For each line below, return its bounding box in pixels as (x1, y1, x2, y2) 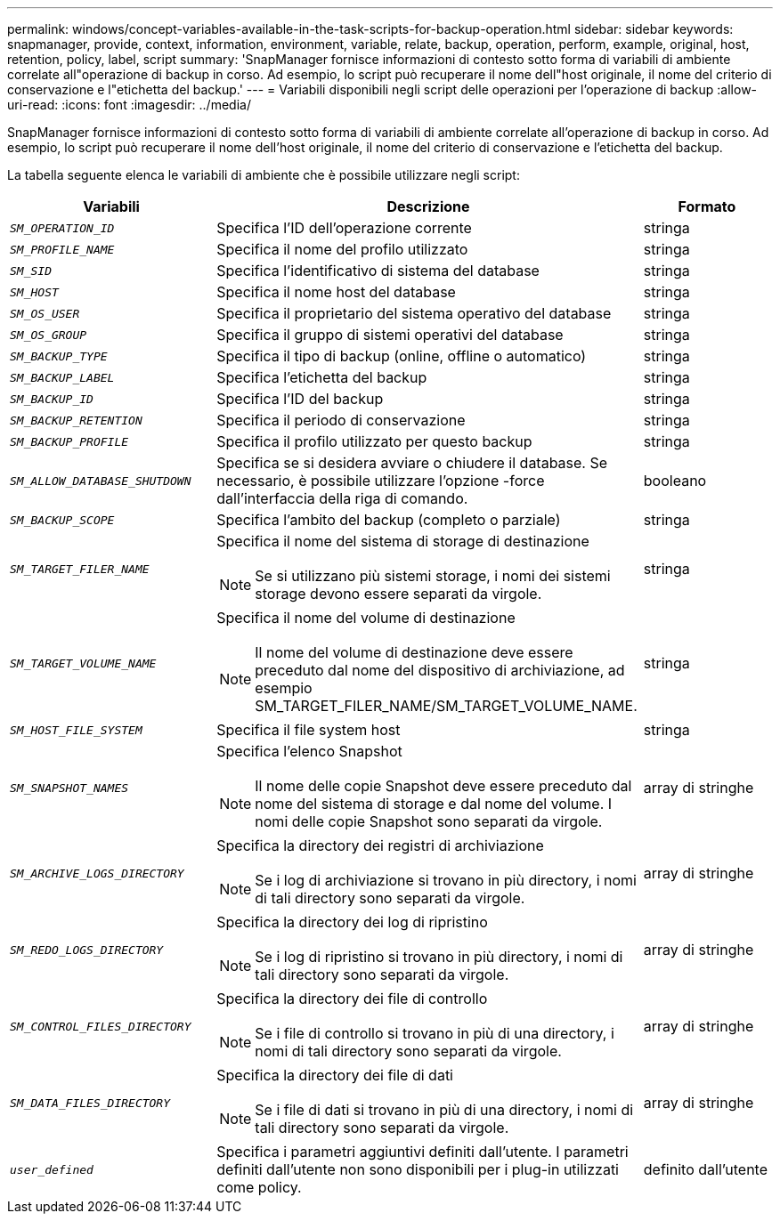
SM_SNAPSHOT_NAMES (10, 780, 129, 795)
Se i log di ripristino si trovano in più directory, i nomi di (255, 948, 623, 966)
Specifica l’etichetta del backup (216, 368, 427, 386)
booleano (643, 472, 707, 489)
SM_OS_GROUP (10, 327, 87, 342)
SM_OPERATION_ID (10, 221, 115, 235)
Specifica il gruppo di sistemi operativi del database (216, 326, 564, 344)
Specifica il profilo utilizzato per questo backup (216, 433, 532, 450)
